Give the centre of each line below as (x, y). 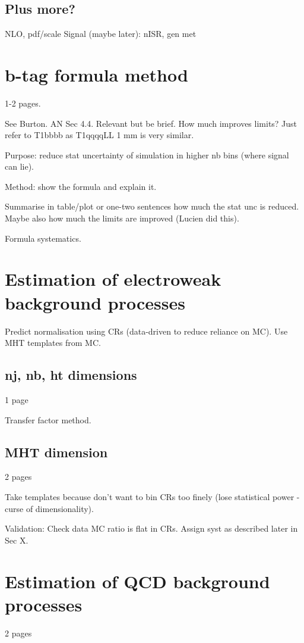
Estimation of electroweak (113, 279)
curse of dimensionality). (49, 508)
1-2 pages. (23, 103)
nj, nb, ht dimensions (71, 375)
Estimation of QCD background (137, 581)
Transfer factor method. (48, 419)
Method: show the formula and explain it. (81, 186)
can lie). (19, 166)
